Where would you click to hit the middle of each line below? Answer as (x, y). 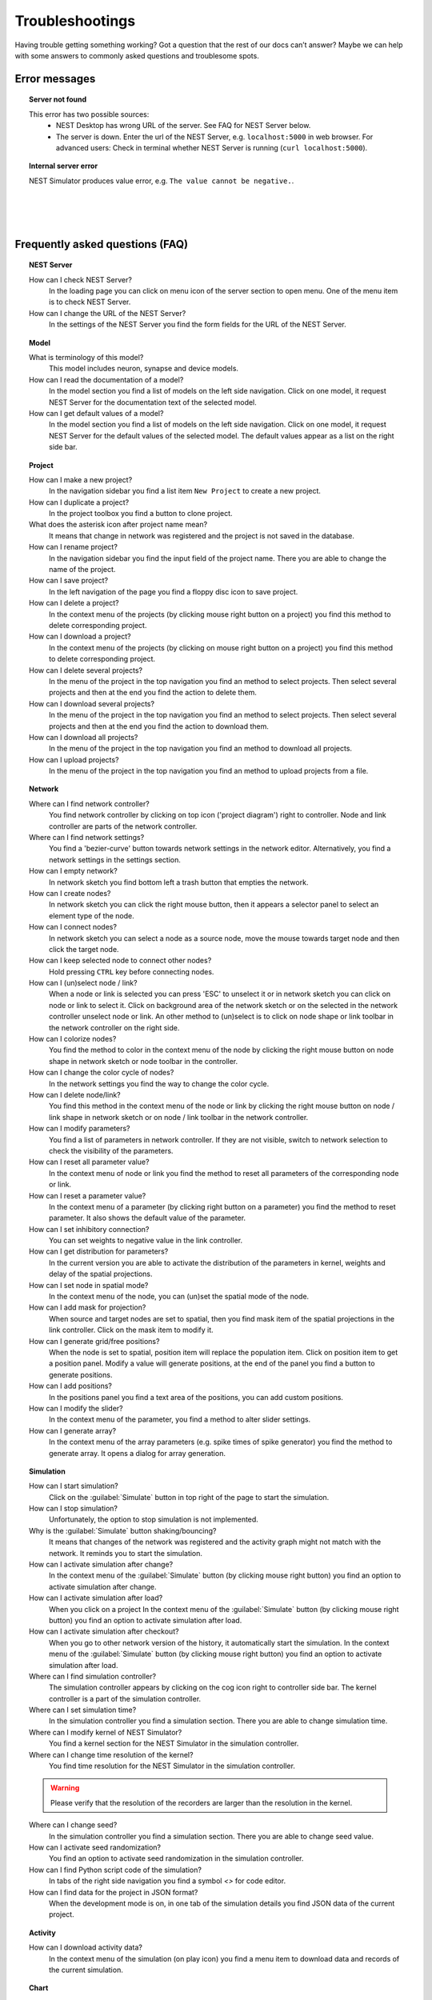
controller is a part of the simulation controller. (125, 1698)
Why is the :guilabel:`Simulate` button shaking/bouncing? (123, 1530)
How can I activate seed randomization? (95, 1847)
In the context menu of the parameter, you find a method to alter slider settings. (180, 1419)
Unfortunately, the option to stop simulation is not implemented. (154, 1519)
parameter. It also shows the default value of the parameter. (148, 1218)
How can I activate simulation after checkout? (104, 1631)
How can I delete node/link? (75, 1095)
